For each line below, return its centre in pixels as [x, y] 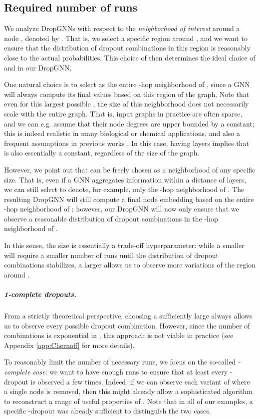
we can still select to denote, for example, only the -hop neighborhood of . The [124, 189]
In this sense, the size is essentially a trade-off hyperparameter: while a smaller [124, 245]
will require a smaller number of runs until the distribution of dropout [111, 255]
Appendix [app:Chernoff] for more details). [69, 345]
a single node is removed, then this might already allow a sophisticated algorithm [128, 391]
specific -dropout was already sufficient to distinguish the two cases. [108, 411]
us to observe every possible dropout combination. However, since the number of [127, 325]
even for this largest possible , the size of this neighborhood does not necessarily [127, 104]
